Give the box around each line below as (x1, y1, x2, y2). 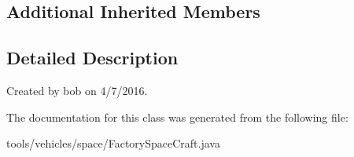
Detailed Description (6, 46, 179, 70)
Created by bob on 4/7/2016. (6, 82, 148, 98)
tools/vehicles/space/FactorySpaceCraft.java (6, 135, 220, 152)
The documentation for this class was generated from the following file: (6, 108, 348, 125)
